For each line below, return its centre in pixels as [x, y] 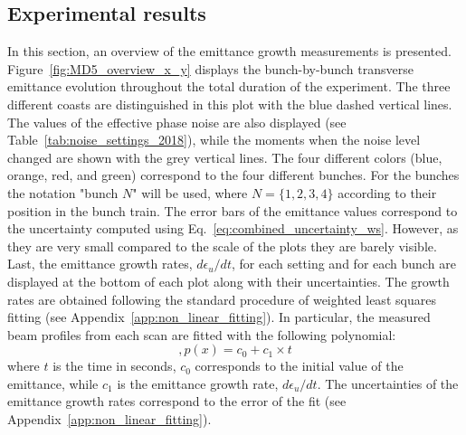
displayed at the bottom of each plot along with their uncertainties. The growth [228, 281]
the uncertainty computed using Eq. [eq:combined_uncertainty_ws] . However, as [233, 228]
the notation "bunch [63, 192]
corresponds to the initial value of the [299, 366]
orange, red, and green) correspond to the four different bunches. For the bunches [233, 175]
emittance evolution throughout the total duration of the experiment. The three [229, 86]
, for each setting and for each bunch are [343, 264]
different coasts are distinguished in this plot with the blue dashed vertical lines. [230, 104]
